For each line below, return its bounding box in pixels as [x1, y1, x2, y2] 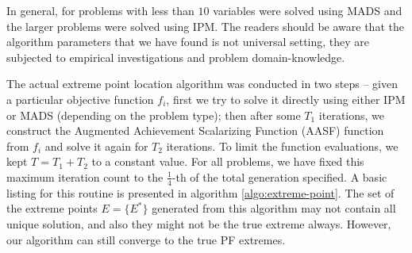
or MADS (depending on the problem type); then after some [6, 106, 301, 123]
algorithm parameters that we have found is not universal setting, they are [6, 33, 370, 50]
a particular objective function [6, 90, 154, 107]
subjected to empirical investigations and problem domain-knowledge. [6, 48, 345, 65]
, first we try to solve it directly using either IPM [166, 90, 406, 107]
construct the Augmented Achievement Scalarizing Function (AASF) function [6, 122, 384, 139]
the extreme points [6, 200, 98, 217]
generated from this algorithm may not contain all [152, 200, 396, 217]
